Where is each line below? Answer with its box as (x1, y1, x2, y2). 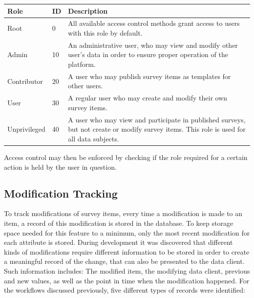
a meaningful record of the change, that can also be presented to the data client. (4, 256, 245, 266)
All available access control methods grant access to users (68, 18, 240, 28)
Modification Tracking (4, 185, 118, 200)
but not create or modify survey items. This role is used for (68, 124, 246, 134)
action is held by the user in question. (4, 161, 117, 172)
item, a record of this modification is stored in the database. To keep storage (4, 218, 233, 228)
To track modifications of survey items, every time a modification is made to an (4, 208, 243, 219)
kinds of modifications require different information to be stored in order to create (4, 246, 250, 257)
